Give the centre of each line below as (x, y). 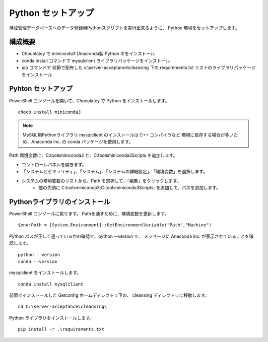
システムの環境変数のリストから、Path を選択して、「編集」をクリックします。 (101, 181)
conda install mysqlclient (51, 284)
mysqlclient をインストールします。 (45, 273)
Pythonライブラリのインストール (60, 202)
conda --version (38, 261)
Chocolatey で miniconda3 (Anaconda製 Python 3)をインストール (88, 54)
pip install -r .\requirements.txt (61, 329)
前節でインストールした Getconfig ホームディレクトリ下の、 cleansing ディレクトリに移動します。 (109, 295)
